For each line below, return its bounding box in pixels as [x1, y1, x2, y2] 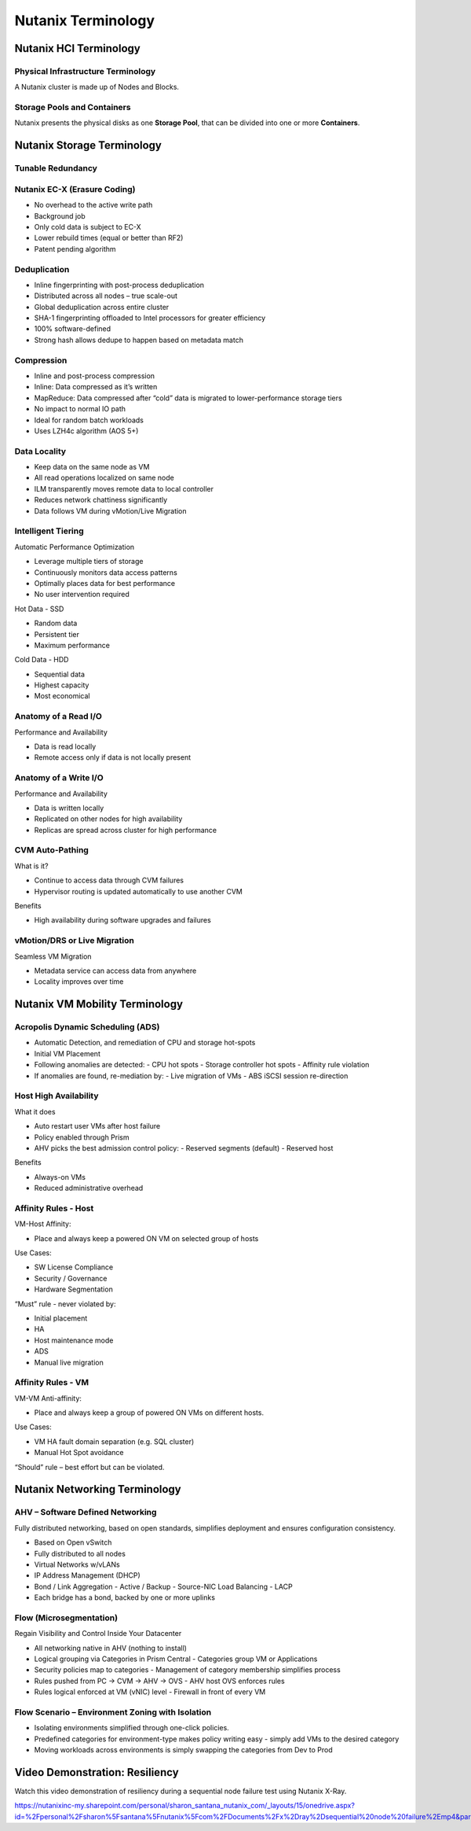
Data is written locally [34, 803, 104, 812]
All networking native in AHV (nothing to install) [34, 1643, 188, 1652]
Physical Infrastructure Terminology [14, 65, 156, 76]
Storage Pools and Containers [14, 102, 131, 113]
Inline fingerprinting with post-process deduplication [34, 280, 204, 289]
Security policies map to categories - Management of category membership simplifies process [34, 1665, 341, 1674]
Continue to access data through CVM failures [34, 875, 184, 885]
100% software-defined [34, 324, 111, 333]
